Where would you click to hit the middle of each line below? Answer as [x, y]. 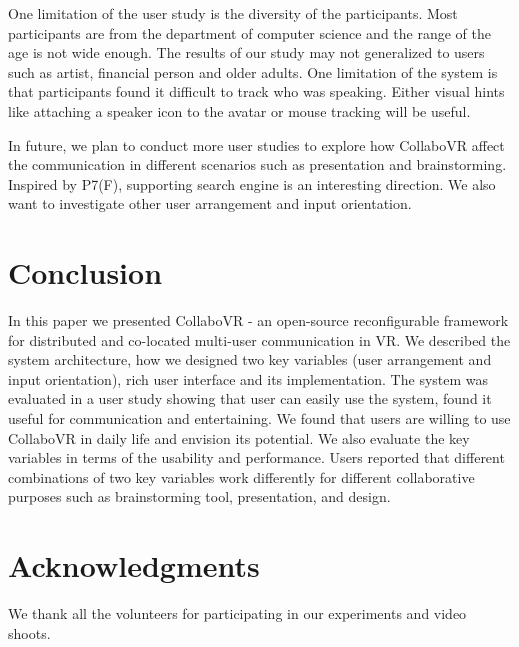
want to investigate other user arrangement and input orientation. [210, 203]
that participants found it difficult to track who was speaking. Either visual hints [256, 91]
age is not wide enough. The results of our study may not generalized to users [246, 52]
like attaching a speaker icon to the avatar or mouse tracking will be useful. [239, 110]
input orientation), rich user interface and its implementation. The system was [248, 378]
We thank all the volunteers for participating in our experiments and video [237, 613]
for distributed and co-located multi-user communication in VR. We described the [259, 339]
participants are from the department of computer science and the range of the [249, 32]
